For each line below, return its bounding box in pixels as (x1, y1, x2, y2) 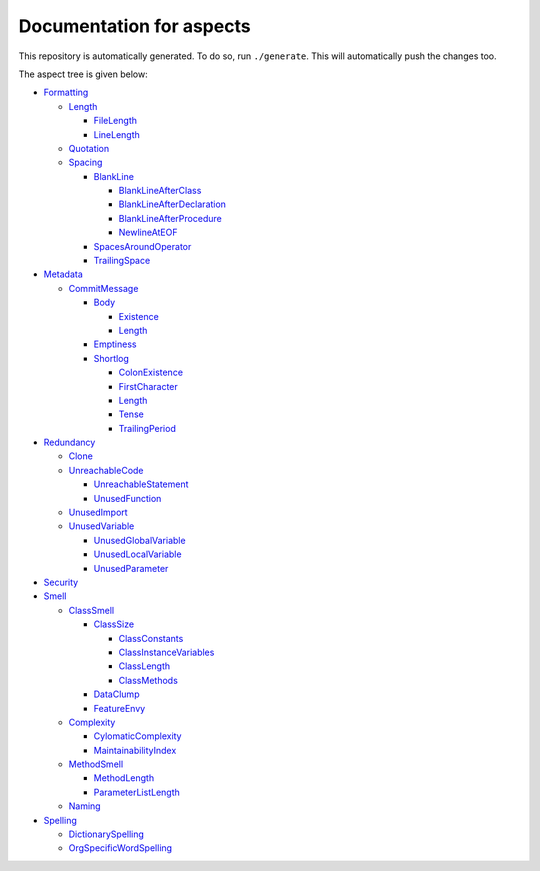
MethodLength (93, 772, 155, 784)
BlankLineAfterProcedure (118, 212, 222, 224)
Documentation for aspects (18, 15, 251, 37)
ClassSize (93, 618, 135, 630)
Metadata (43, 268, 84, 280)
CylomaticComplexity (93, 730, 182, 742)
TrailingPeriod (118, 422, 177, 434)
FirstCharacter (118, 380, 179, 392)
